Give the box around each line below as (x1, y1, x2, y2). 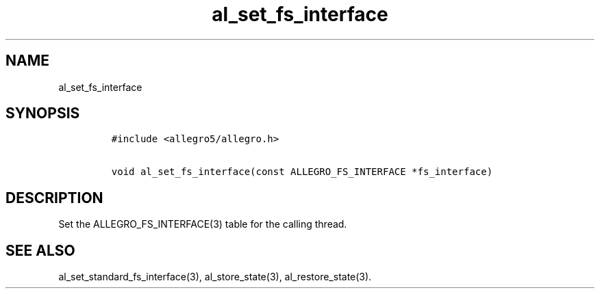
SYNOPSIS (5, 105, 80, 122)
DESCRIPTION (5, 189, 103, 206)
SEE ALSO (5, 241, 75, 259)
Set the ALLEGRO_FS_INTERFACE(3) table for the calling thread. (58, 218, 347, 230)
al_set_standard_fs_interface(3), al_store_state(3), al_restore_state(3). (58, 271, 372, 283)
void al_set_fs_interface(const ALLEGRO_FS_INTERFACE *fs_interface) (111, 166, 493, 178)
